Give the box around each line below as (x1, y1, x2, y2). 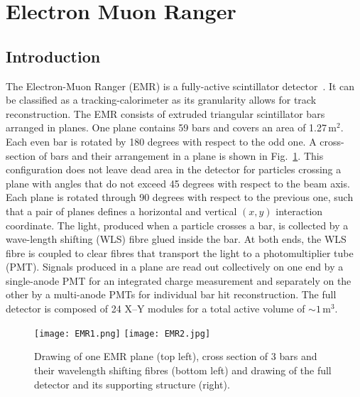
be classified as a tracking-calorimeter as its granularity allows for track (6, 92, 317, 107)
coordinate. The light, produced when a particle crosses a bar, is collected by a (6, 217, 349, 232)
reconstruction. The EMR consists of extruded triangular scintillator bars (6, 106, 325, 121)
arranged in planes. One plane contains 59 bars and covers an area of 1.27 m (6, 120, 337, 135)
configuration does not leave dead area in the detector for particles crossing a (6, 162, 342, 177)
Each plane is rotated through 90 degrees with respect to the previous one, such (6, 190, 354, 205)
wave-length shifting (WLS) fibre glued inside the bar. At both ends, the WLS (6, 232, 347, 246)
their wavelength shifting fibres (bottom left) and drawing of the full (34, 362, 332, 377)
